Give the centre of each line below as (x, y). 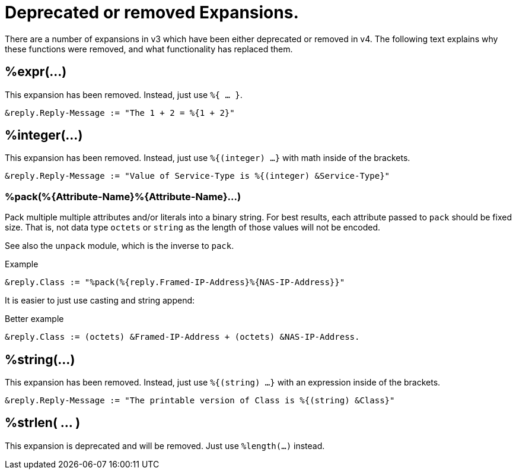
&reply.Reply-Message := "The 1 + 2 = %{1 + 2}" (120, 113)
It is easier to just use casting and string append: (100, 301)
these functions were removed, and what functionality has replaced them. (149, 49)
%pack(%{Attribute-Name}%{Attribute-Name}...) (123, 196)
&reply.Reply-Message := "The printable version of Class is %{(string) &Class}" (200, 401)
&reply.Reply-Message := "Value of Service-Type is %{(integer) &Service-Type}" (198, 176)
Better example (34, 319)
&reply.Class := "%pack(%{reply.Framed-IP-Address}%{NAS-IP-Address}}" (175, 282)
